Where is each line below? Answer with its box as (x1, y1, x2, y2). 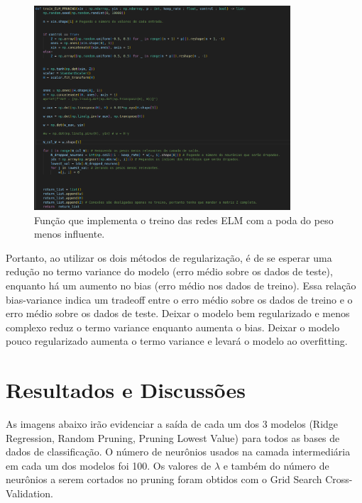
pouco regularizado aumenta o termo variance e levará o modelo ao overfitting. (6, 333, 348, 348)
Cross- (325, 472, 353, 487)
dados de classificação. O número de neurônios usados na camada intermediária (6, 444, 351, 459)
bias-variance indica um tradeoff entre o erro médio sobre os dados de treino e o (6, 292, 353, 306)
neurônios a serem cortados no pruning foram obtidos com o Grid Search (6, 472, 322, 487)
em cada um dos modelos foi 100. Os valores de (6, 458, 212, 472)
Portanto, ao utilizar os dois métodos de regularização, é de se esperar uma (6, 250, 332, 265)
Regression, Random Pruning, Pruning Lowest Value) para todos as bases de (6, 430, 340, 445)
